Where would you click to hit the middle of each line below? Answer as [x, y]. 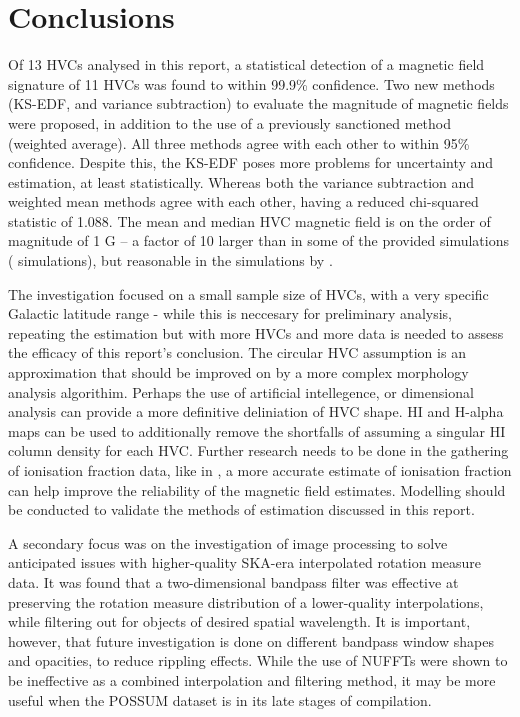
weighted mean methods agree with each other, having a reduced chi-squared [243, 201]
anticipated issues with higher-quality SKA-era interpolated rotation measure [245, 562]
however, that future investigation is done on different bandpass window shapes [251, 640]
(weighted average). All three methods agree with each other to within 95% [239, 142]
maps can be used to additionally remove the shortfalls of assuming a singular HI [257, 430]
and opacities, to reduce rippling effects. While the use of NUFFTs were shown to [258, 660]
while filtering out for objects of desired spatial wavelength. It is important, [239, 621]
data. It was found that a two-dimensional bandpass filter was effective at [233, 581]
